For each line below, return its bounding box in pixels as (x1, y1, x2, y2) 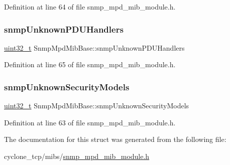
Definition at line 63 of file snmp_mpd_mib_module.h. (4, 117, 176, 127)
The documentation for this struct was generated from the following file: (4, 134, 226, 144)
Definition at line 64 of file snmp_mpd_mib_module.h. (4, 2, 176, 12)
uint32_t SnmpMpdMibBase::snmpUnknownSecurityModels (4, 100, 189, 111)
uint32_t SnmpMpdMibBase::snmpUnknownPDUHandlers (4, 42, 185, 53)
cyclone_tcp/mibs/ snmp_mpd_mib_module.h (4, 151, 150, 161)
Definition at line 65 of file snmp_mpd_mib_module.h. (4, 59, 176, 70)
